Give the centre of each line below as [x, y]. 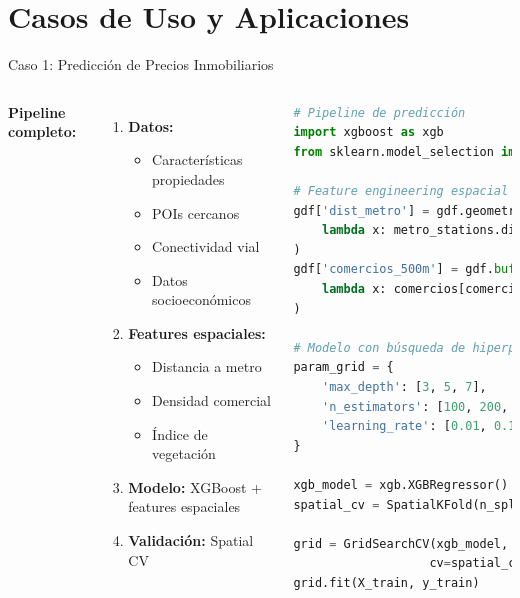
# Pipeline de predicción [379, 112]
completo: [42, 131]
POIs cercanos [196, 212]
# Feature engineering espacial [401, 191]
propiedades [188, 178]
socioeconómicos [201, 299]
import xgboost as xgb [368, 132]
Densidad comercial [211, 400]
